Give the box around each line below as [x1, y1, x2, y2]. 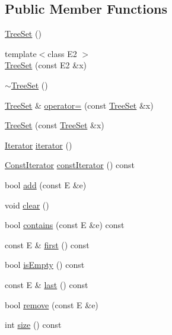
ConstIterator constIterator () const [5, 159, 135, 171]
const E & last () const [5, 278, 88, 290]
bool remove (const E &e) [5, 298, 98, 311]
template [5, 47, 37, 59]
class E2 [47, 47, 77, 59]
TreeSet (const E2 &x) [5, 59, 87, 71]
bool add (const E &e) [5, 178, 87, 191]
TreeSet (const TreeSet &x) [5, 119, 104, 131]
